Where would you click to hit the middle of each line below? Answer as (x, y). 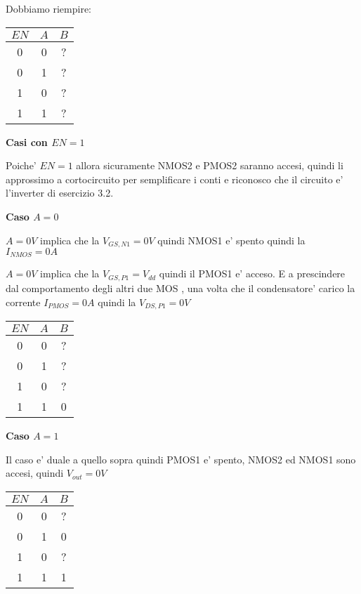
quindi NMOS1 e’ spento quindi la (231, 240)
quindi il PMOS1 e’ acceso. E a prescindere (252, 273)
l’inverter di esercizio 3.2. (60, 193)
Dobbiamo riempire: (49, 8)
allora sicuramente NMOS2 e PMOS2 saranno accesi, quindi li (210, 165)
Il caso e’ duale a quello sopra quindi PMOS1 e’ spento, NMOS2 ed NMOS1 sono (181, 459)
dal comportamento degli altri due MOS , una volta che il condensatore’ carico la (180, 288)
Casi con (27, 141)
